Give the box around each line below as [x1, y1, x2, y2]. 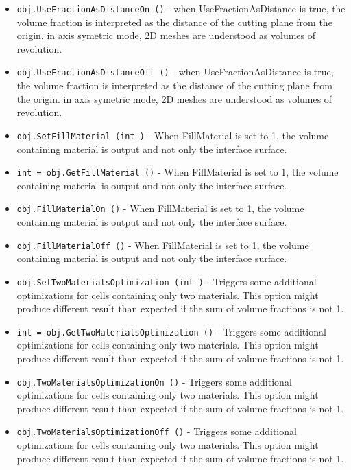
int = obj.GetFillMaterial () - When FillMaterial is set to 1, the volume [16, 165, 339, 179]
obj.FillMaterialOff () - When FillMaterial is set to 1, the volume [16, 237, 309, 252]
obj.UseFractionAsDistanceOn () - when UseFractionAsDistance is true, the [16, 1, 346, 15]
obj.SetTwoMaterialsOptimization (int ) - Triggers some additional [16, 274, 317, 288]
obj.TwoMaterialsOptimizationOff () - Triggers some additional [16, 424, 297, 438]
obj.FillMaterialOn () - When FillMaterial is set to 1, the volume [16, 201, 304, 215]
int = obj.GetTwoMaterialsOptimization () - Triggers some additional [16, 324, 326, 338]
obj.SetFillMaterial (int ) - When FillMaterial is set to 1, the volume [16, 128, 329, 142]
